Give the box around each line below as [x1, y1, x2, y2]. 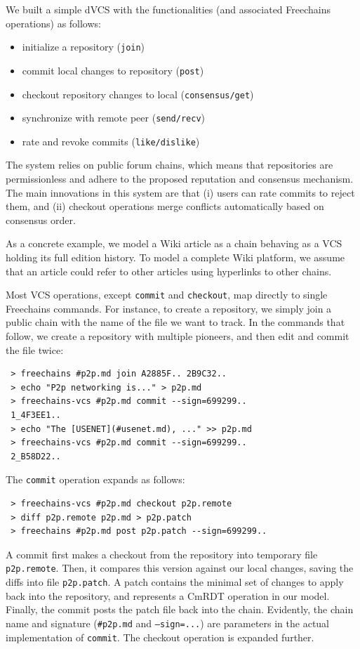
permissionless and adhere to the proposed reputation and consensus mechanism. [6, 171, 354, 186]
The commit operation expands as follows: [6, 472, 185, 487]
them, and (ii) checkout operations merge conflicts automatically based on [6, 199, 324, 214]
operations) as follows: [6, 15, 101, 30]
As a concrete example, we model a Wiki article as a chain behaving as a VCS [6, 236, 342, 251]
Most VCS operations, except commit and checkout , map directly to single [6, 287, 328, 302]
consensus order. [6, 212, 76, 227]
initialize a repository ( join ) [22, 39, 145, 54]
